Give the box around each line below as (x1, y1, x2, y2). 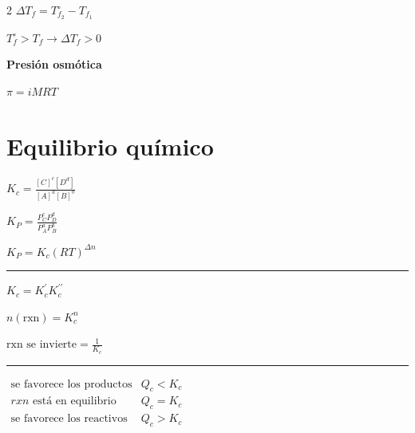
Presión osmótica (6, 56, 102, 73)
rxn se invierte (6, 339, 77, 351)
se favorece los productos (10, 378, 132, 390)
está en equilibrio (33, 396, 117, 407)
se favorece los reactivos (10, 413, 128, 425)
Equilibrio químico (6, 129, 214, 162)
